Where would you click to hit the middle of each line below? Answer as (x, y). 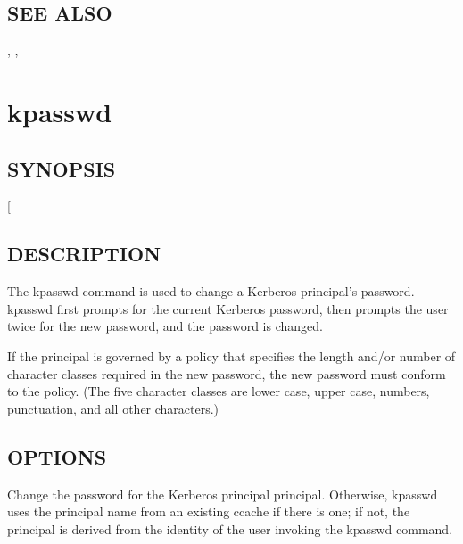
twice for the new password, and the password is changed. (165, 326)
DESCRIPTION (84, 254)
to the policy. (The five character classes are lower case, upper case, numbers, (219, 391)
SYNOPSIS (62, 168)
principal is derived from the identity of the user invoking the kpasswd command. (230, 528)
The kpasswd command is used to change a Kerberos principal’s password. (211, 291)
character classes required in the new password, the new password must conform (227, 373)
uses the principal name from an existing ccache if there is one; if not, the (209, 511)
